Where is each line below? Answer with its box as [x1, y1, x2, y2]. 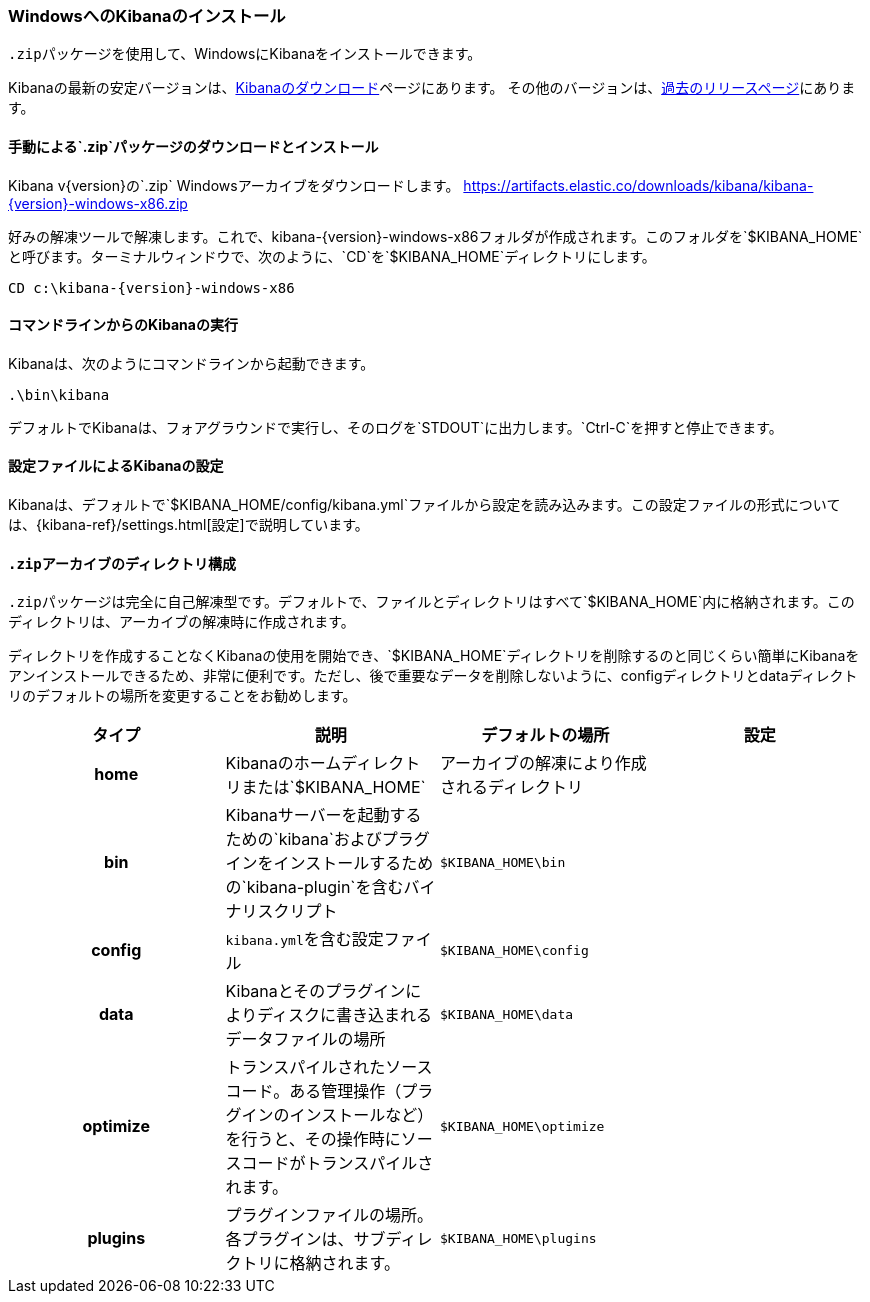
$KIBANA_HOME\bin [440, 854, 566, 870]
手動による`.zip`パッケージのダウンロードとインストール [8, 137, 379, 155]
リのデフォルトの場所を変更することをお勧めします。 [8, 687, 357, 705]
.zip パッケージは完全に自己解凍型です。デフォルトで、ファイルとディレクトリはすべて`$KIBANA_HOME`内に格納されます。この [8, 593, 855, 611]
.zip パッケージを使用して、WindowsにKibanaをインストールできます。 [8, 45, 482, 63]
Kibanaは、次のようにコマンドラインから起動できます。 [8, 354, 375, 372]
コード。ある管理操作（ [225, 1081, 402, 1102]
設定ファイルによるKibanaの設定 [8, 457, 224, 475]
